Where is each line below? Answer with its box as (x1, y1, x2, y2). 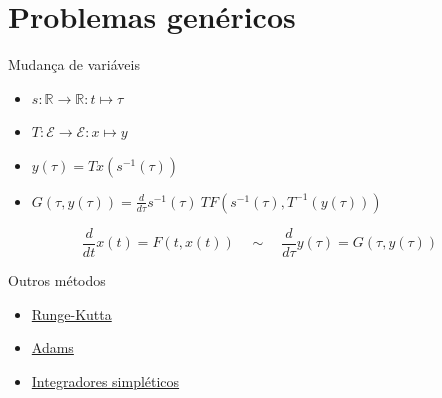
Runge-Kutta (31, 303, 112, 324)
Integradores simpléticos (31, 370, 180, 391)
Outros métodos (8, 269, 106, 290)
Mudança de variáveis (8, 54, 140, 75)
